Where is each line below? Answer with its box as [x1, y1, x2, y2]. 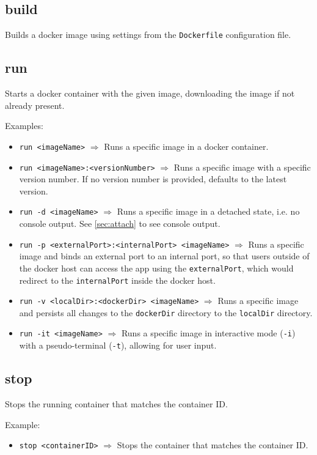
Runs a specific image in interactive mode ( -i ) [121, 327, 296, 339]
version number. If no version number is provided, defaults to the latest [19, 172, 287, 185]
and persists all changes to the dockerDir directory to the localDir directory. [19, 306, 313, 319]
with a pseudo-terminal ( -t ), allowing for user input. [19, 339, 217, 352]
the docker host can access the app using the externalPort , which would [19, 261, 294, 274]
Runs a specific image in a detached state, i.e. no [117, 205, 300, 218]
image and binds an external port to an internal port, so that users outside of [19, 250, 310, 262]
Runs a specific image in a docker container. [104, 139, 269, 152]
